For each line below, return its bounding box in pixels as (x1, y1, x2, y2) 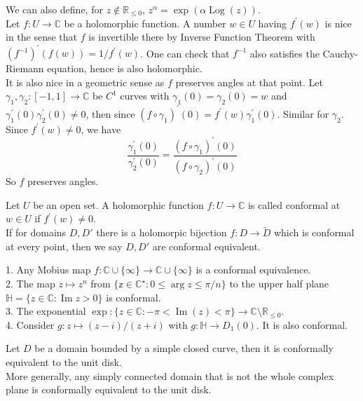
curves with (120, 88, 170, 103)
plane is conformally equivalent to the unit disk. (6, 382, 212, 397)
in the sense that (6, 29, 78, 44)
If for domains (6, 225, 67, 240)
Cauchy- (322, 46, 358, 60)
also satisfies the (249, 46, 320, 60)
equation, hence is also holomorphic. (47, 61, 203, 76)
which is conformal (273, 225, 355, 240)
